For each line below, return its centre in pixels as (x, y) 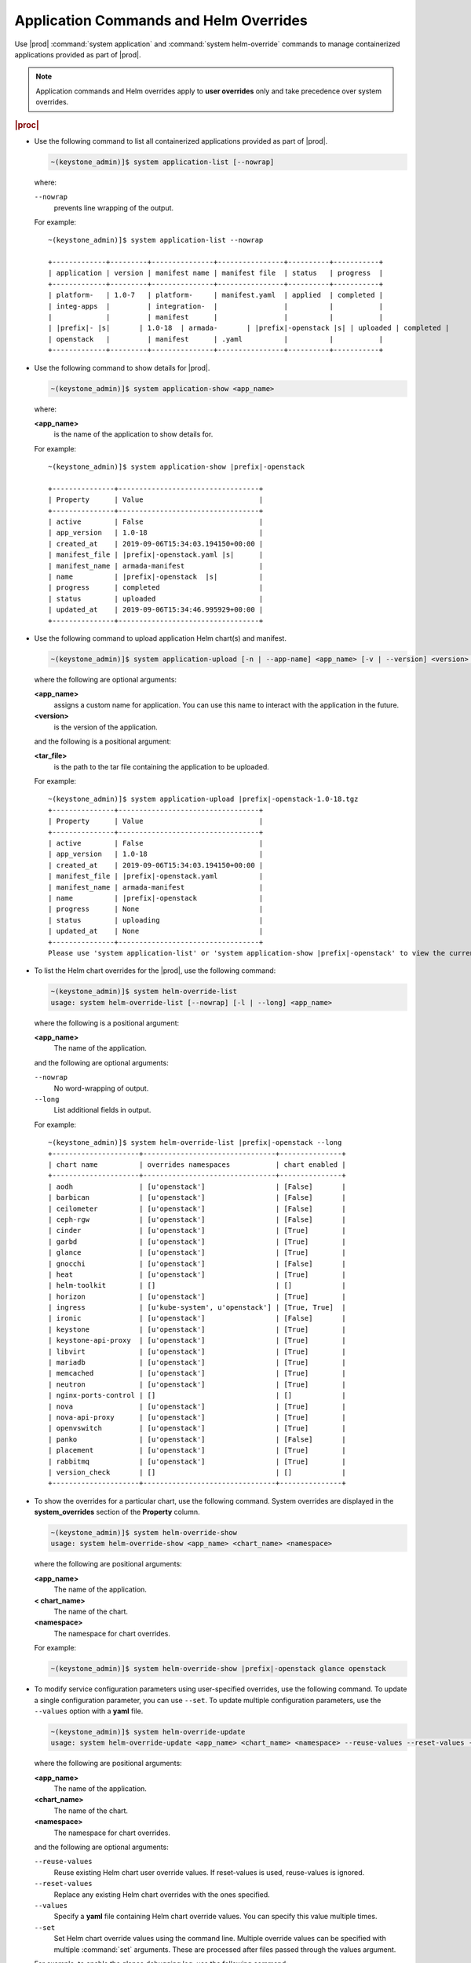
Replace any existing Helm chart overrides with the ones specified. (162, 1894)
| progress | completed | (156, 588)
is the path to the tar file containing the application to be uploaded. (162, 766)
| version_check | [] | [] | (197, 1472)
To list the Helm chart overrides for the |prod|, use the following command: (155, 971)
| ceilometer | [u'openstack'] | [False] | (197, 1208)
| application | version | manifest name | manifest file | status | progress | (216, 273)
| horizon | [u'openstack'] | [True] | (197, 1296)
